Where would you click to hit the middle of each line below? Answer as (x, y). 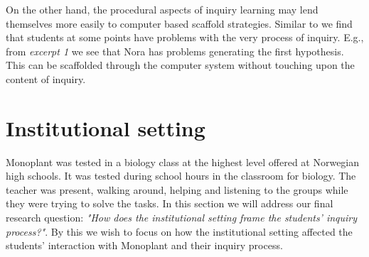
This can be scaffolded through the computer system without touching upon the (180, 65)
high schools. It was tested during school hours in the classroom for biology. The (181, 176)
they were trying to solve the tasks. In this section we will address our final (170, 203)
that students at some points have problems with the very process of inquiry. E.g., (185, 37)
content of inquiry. (46, 78)
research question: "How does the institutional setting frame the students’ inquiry (182, 218)
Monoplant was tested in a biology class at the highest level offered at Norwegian (183, 162)
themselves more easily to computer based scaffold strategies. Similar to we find (179, 23)
